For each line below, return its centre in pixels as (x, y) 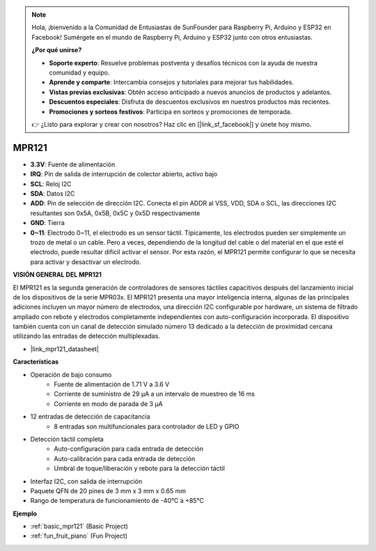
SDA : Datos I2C (53, 193)
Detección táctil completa (67, 439)
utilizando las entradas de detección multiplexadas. (86, 336)
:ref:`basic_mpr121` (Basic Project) (79, 527)
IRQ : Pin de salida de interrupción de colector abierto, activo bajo (124, 174)
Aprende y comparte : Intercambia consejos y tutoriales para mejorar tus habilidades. (171, 82)
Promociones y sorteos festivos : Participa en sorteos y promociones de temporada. (171, 111)
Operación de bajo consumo (71, 374)
